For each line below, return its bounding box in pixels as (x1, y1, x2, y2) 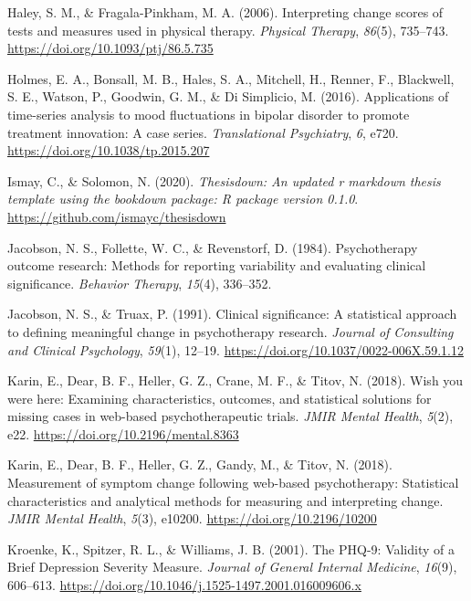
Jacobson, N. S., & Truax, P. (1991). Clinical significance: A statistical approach (7, 304, 457, 323)
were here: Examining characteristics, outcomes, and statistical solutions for (7, 388, 432, 407)
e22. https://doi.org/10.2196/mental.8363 (7, 424, 239, 443)
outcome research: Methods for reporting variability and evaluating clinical (7, 256, 426, 275)
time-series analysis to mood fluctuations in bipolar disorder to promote (7, 104, 410, 123)
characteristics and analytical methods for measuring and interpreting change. (7, 490, 444, 510)
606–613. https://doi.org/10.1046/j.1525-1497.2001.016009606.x (7, 575, 361, 595)
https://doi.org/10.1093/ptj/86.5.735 (7, 38, 214, 58)
